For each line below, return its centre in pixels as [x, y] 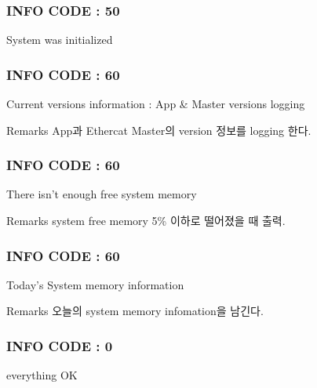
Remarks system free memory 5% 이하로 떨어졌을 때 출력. [146, 221]
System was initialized [60, 40]
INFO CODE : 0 [60, 345]
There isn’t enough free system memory [102, 194]
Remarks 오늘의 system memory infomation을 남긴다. [135, 311]
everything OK [42, 375]
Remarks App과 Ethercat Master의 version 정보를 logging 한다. [159, 130]
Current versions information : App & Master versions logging [156, 104]
